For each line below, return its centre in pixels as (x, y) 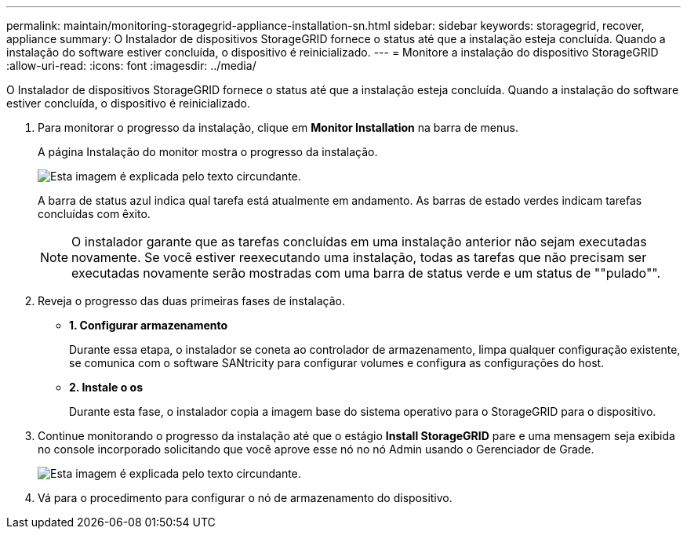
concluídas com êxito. (94, 214)
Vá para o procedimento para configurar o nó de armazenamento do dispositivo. (245, 498)
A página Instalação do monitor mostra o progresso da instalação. (208, 152)
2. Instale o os (106, 387)
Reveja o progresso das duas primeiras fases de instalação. (191, 301)
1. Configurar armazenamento (149, 325)
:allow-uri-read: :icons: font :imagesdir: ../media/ (131, 66)
